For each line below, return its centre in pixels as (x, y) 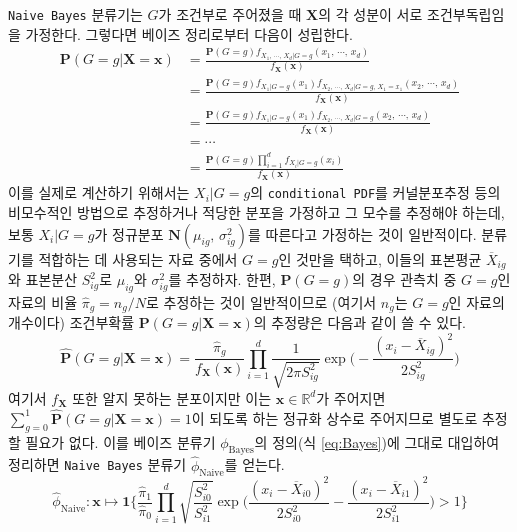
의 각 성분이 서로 (370, 14)
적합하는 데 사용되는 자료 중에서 (138, 258)
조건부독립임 (466, 14)
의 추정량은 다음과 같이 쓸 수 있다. (359, 322)
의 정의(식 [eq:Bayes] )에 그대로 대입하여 (377, 441)
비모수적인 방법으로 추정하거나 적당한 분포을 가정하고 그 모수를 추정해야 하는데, (256, 212)
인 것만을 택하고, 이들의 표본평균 (380, 258)
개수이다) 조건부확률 (71, 322)
